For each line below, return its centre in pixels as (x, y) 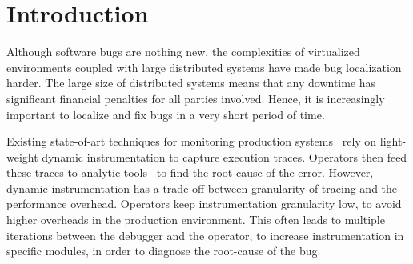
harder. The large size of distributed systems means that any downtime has (191, 83)
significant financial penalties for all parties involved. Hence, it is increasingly (196, 98)
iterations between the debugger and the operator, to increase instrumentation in (205, 235)
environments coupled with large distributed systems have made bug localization (204, 67)
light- (393, 141)
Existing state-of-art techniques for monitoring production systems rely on (192, 141)
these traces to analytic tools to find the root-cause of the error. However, (190, 172)
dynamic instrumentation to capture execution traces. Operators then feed (225, 156)
